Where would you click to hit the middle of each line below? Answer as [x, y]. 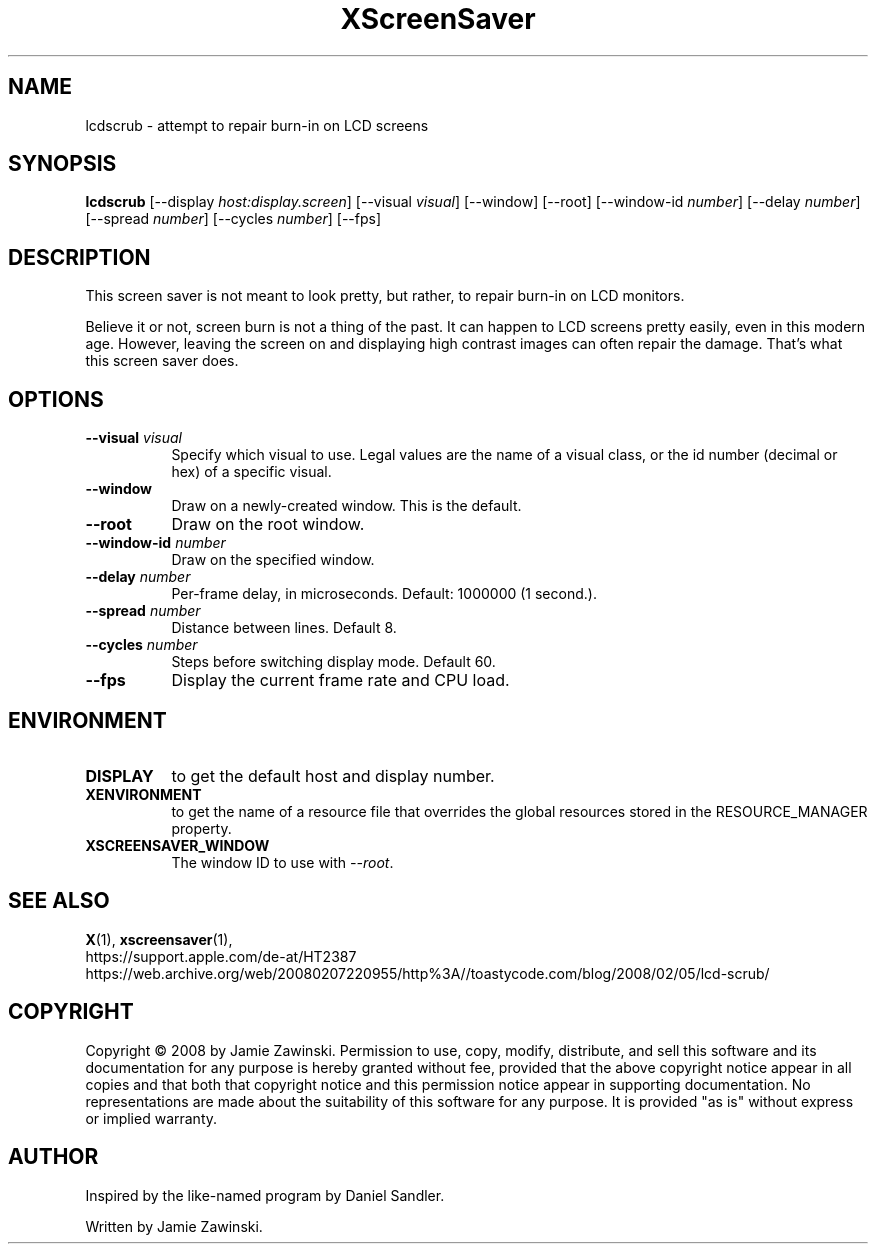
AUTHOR [53, 1157]
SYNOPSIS [62, 164]
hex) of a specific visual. [251, 472]
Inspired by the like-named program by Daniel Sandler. [265, 1195]
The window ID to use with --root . [282, 862]
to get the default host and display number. [333, 775]
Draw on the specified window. [273, 560]
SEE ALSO [59, 901]
